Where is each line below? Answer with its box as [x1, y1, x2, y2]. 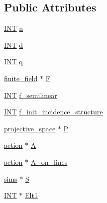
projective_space [4, 123, 56, 133]
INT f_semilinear [4, 90, 57, 100]
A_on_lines [30, 156, 68, 167]
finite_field [4, 73, 38, 83]
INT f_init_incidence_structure [4, 106, 103, 117]
